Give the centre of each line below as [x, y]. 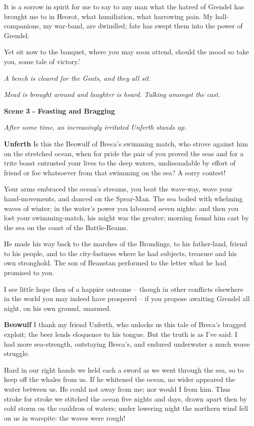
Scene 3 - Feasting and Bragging [60, 110]
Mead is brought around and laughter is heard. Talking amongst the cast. [112, 94]
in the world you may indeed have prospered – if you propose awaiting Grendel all [127, 298]
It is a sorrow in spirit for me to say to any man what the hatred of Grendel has [124, 6]
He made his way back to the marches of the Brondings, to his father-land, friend [126, 244]
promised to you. [29, 272]
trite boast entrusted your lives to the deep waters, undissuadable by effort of [120, 163]
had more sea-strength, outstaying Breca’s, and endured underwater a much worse [127, 343]
